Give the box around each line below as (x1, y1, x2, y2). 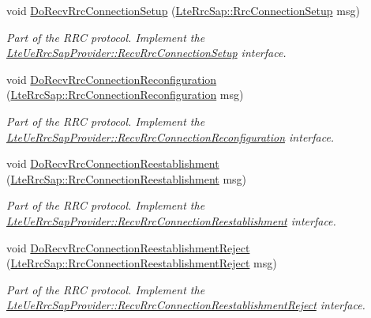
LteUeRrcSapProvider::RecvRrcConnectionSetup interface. (6, 44, 287, 61)
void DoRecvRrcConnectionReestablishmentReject (6, 239, 250, 256)
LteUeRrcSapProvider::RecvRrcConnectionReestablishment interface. (6, 212, 336, 229)
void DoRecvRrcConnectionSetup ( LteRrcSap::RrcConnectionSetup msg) (6, 2, 360, 18)
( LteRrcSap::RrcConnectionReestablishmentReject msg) (6, 255, 277, 271)
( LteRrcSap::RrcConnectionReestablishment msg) (6, 170, 247, 187)
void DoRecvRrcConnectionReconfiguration (6, 70, 217, 87)
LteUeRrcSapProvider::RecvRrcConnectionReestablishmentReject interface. (6, 297, 365, 313)
